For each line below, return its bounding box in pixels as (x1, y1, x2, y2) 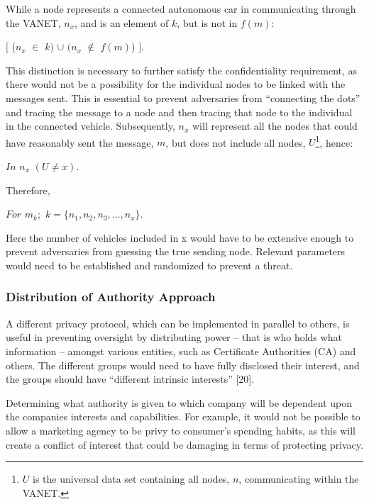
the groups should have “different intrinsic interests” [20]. (6, 371, 255, 386)
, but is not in (177, 15, 238, 30)
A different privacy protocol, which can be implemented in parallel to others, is (6, 315, 350, 330)
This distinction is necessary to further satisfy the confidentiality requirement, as (6, 62, 358, 77)
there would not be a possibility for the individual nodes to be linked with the (6, 77, 346, 91)
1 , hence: (315, 133, 353, 150)
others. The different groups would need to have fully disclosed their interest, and (6, 357, 360, 372)
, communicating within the (238, 471, 359, 486)
